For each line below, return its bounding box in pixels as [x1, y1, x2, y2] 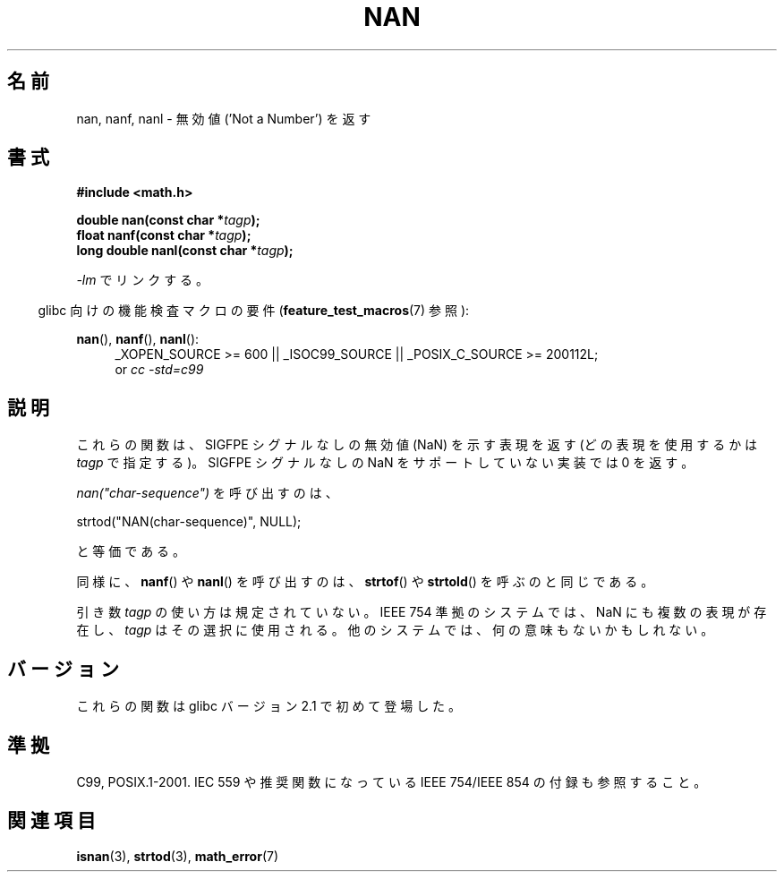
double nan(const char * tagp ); [76, 212, 260, 228]
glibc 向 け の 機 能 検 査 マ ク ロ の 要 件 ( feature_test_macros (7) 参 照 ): [38, 303, 470, 319]
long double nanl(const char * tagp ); [76, 243, 294, 259]
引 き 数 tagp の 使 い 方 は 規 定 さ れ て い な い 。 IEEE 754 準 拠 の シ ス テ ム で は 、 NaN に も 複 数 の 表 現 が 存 [76, 604, 767, 620]
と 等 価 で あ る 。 [76, 543, 186, 559]
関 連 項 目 [7, 809, 96, 832]
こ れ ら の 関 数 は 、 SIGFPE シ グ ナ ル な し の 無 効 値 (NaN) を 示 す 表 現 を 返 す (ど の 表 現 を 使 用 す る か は [76, 437, 758, 453]
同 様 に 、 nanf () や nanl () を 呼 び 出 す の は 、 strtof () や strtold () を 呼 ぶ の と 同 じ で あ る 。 [76, 574, 654, 590]
